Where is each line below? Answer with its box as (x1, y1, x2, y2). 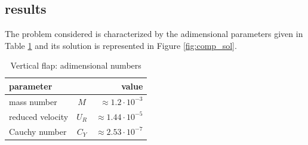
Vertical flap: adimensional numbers (10, 59, 141, 72)
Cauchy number (9, 125, 67, 137)
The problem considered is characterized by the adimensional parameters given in (5, 27, 303, 40)
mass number (9, 95, 57, 107)
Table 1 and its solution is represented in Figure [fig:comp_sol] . (5, 39, 237, 51)
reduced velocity (9, 110, 69, 122)
